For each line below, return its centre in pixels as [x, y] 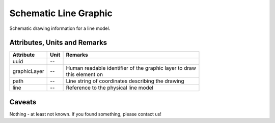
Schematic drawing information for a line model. [60, 28]
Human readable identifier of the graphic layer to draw [131, 68]
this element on [85, 74]
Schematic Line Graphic [61, 13]
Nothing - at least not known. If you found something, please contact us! [85, 114]
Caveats [23, 102]
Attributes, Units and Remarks [58, 43]
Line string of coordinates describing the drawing [125, 81]
